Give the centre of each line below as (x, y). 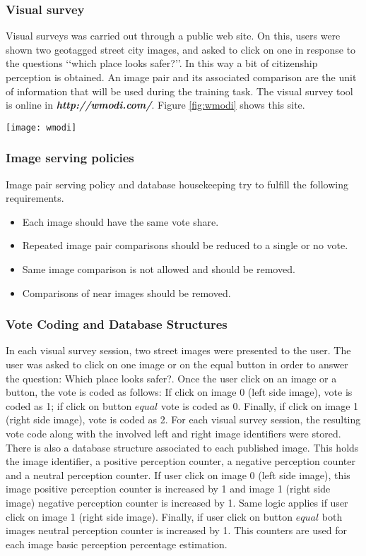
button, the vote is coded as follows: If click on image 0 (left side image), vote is (179, 392)
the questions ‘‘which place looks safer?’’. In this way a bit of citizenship (162, 63)
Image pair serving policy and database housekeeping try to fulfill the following (177, 184)
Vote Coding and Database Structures (117, 324)
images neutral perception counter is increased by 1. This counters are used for (176, 530)
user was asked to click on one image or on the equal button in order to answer (177, 364)
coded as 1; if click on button (69, 405)
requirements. (35, 198)
